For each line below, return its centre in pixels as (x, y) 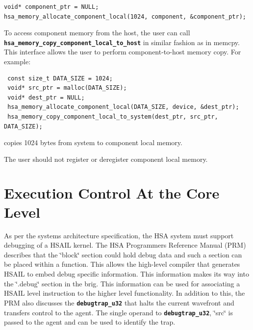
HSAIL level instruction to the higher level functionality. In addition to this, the (125, 293)
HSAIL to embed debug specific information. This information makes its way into (126, 274)
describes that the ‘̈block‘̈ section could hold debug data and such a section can (123, 254)
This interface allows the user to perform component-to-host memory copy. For (123, 52)
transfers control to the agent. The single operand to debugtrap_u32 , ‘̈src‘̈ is (118, 312)
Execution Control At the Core (112, 192)
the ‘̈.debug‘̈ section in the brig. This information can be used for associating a (122, 283)
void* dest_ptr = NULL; (46, 97)
